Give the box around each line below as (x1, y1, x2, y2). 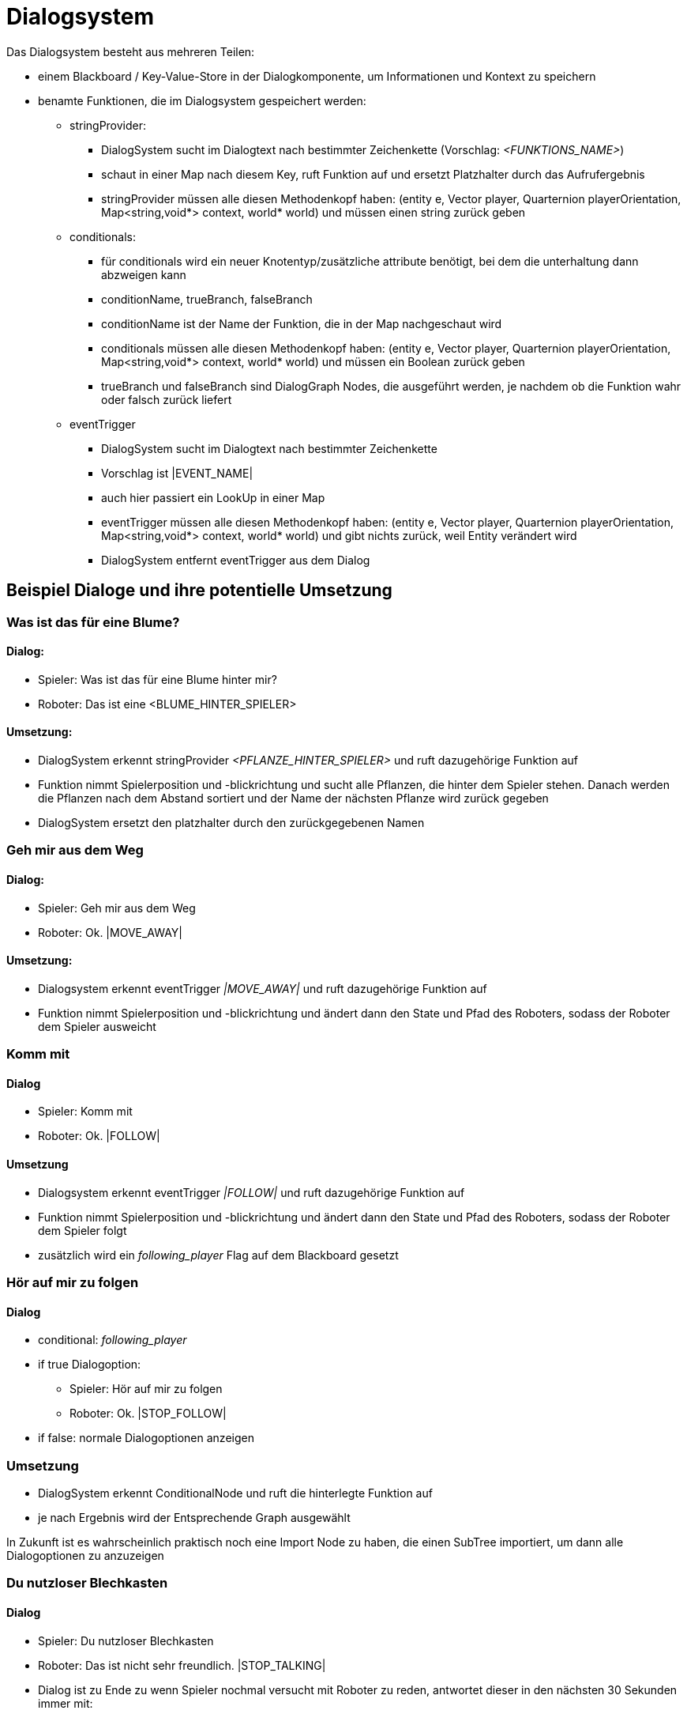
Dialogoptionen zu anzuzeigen (6, 1549, 164, 1562)
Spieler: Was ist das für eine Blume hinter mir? (38, 672, 277, 686)
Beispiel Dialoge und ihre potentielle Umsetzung (6, 580, 392, 601)
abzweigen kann (101, 267, 186, 281)
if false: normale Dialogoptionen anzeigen (38, 1431, 254, 1445)
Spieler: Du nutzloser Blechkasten (38, 1633, 214, 1648)
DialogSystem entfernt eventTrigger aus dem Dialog (101, 553, 370, 567)
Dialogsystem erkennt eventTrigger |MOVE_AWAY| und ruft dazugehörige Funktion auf (38, 981, 487, 995)
